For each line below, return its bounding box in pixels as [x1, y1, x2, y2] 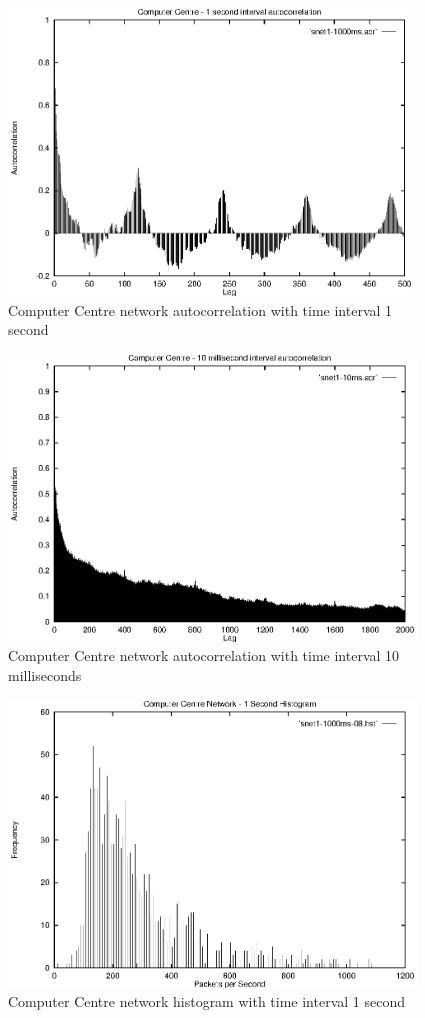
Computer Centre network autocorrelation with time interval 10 [8, 645, 400, 666]
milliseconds [8, 664, 82, 685]
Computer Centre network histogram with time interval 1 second [8, 991, 405, 1012]
